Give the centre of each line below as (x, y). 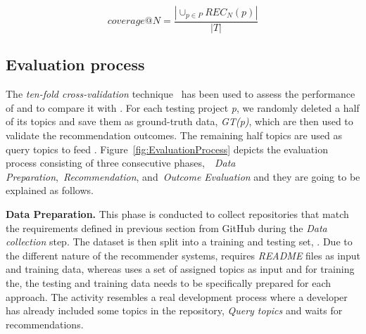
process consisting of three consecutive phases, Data (121, 163)
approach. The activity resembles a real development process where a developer (177, 296)
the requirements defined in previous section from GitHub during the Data (166, 227)
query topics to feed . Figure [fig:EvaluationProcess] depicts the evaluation (167, 149)
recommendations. (45, 324)
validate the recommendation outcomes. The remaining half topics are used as (174, 135)
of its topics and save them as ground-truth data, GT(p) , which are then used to (179, 121)
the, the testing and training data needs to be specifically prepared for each (169, 282)
